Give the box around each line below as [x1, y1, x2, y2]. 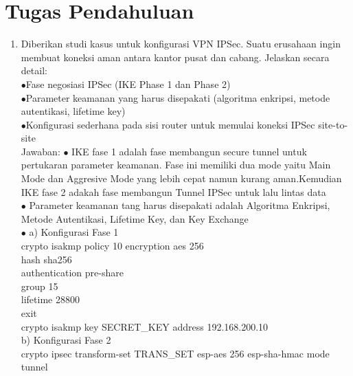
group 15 [21, 278, 58, 293]
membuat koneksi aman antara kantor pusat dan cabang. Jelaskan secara [21, 49, 330, 64]
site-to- [318, 117, 348, 131]
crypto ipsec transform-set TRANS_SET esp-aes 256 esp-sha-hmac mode [21, 346, 330, 360]
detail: [21, 63, 47, 78]
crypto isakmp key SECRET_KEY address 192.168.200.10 [21, 319, 269, 333]
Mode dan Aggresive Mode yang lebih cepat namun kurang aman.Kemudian [21, 171, 342, 186]
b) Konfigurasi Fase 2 [21, 333, 111, 347]
